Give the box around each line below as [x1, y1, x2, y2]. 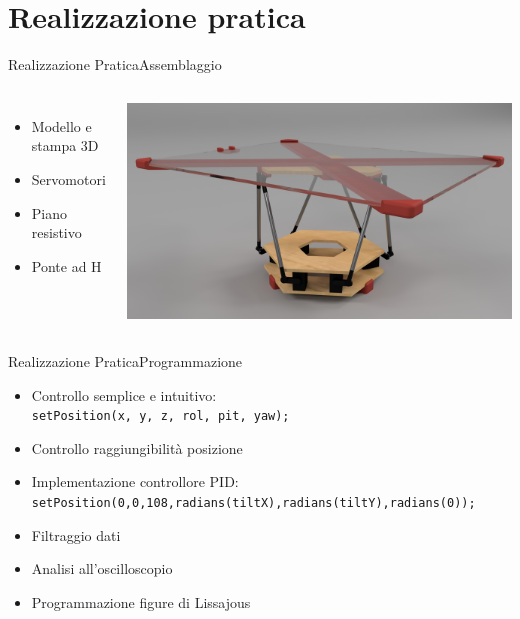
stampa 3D [31, 135, 99, 156]
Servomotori [31, 168, 106, 189]
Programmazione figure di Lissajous [31, 591, 251, 612]
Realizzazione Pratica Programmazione [8, 350, 243, 371]
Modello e [31, 115, 92, 136]
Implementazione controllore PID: [31, 471, 239, 492]
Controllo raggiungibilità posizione [31, 437, 243, 458]
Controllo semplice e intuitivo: [31, 384, 217, 405]
